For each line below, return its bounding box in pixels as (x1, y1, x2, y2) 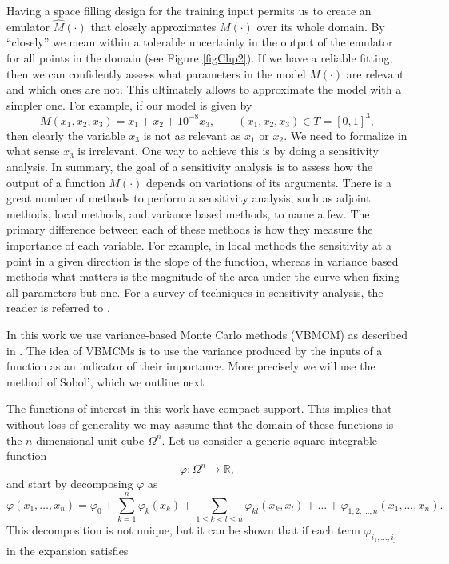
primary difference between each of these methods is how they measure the (6, 221, 373, 238)
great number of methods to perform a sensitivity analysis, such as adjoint (6, 190, 371, 206)
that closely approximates (90, 18, 217, 34)
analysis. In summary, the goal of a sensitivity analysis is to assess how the (6, 158, 373, 175)
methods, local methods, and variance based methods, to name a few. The (6, 205, 370, 222)
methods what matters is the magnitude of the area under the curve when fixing (6, 268, 400, 285)
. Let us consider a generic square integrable (161, 431, 378, 448)
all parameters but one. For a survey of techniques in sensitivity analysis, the (6, 283, 383, 300)
